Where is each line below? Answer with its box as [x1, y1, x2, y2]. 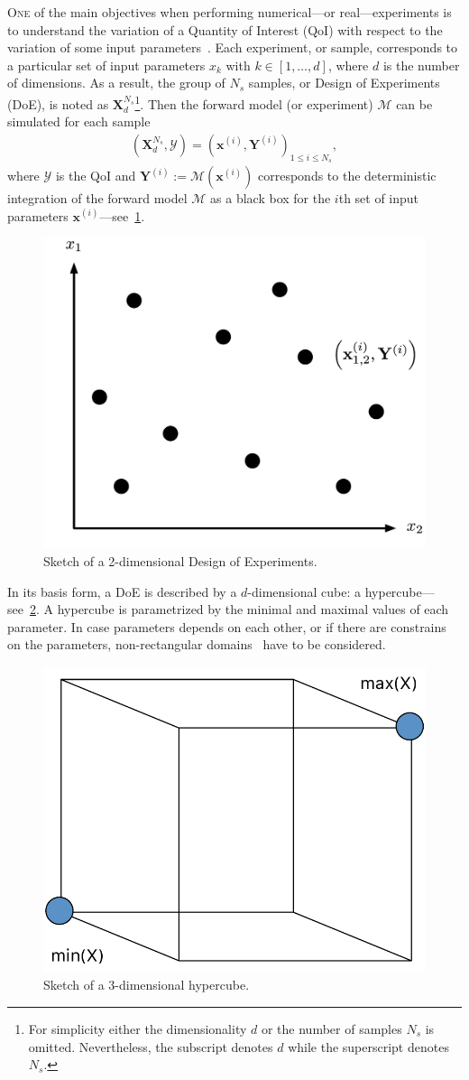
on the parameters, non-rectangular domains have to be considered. [7, 635, 386, 654]
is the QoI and [55, 166, 136, 185]
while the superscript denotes [288, 1037, 449, 1056]
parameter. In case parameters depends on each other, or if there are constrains [7, 617, 446, 636]
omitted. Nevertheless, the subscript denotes [28, 1037, 273, 1056]
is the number [382, 55, 460, 74]
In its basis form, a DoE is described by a [7, 582, 237, 601]
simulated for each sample [7, 112, 151, 131]
